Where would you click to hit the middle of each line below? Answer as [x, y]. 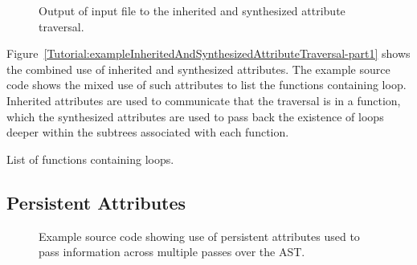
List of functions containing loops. [90, 159]
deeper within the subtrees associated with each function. [148, 132]
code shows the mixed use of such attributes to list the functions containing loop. [206, 85]
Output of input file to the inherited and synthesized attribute [192, 10]
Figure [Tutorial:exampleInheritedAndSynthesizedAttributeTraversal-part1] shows [208, 53]
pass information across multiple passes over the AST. [172, 252]
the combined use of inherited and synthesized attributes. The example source [198, 69]
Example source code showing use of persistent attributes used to [199, 236]
